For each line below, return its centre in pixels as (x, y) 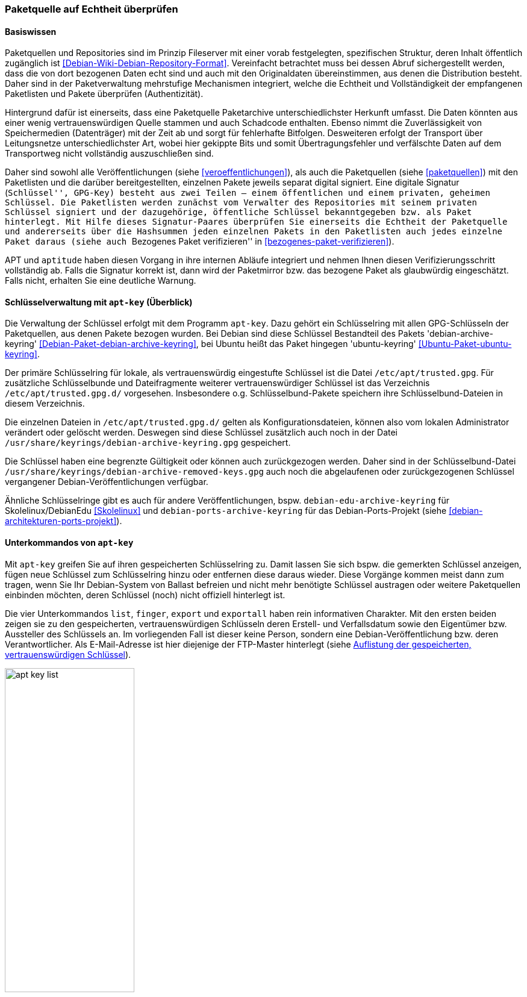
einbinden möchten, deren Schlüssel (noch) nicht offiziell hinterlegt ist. (145, 595)
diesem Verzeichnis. (45, 404)
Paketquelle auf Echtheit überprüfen (92, 9)
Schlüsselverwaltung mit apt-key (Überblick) (99, 302)
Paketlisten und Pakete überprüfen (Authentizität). (104, 94)
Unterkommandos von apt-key (69, 543)
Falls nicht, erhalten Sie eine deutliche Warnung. (101, 281)
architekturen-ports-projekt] (61, 521)
